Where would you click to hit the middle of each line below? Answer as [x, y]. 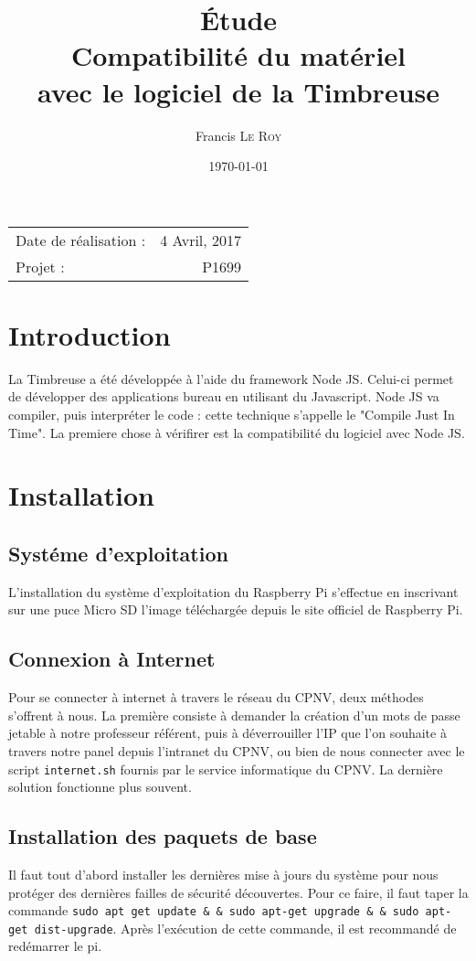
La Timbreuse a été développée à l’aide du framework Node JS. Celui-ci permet [231, 378]
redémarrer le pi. [55, 946]
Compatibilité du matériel [238, 55]
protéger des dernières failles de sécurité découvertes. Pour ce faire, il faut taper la [238, 892]
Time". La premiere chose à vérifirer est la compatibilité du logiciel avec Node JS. [237, 432]
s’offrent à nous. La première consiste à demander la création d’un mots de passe [234, 715]
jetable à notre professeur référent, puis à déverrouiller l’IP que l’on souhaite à [227, 733]
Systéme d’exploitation [118, 553]
